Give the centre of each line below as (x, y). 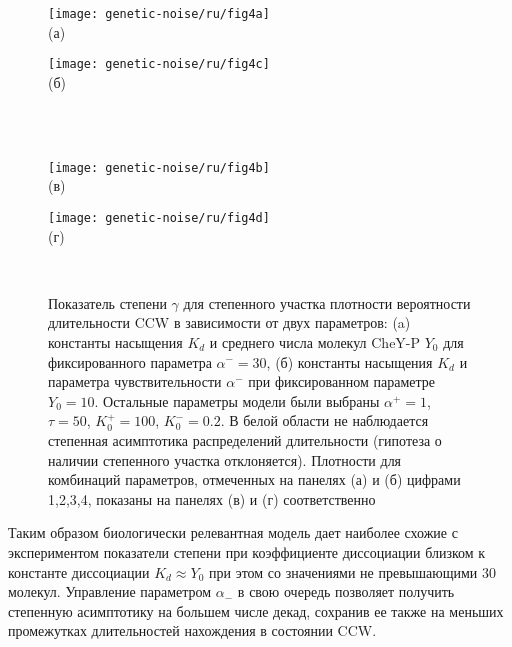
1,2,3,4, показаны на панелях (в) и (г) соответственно (212, 498)
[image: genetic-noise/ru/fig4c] (159, 64)
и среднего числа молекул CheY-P (315, 341)
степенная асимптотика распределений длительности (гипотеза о (245, 439)
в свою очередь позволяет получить (346, 591)
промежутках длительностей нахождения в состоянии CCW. (192, 630)
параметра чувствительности (135, 381)
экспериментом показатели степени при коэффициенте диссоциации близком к (247, 551)
